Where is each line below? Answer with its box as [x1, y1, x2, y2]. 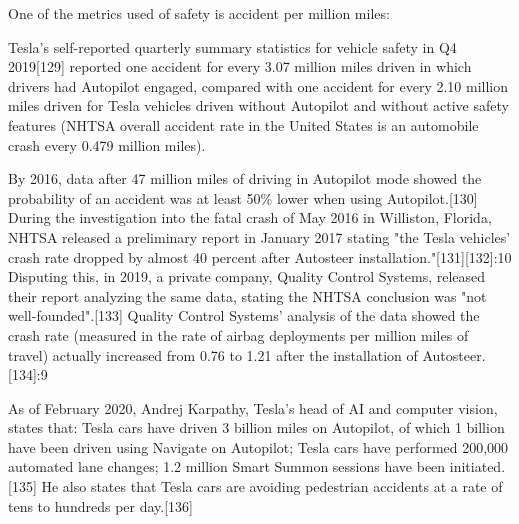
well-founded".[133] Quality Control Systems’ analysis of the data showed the [8, 305, 480, 326]
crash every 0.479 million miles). [8, 134, 206, 155]
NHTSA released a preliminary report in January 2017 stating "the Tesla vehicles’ [8, 226, 511, 247]
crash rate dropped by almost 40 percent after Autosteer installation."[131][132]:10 [8, 246, 512, 267]
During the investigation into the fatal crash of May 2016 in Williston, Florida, [8, 207, 492, 228]
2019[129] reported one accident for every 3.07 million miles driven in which [8, 56, 472, 77]
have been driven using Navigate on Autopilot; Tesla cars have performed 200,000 [8, 436, 509, 457]
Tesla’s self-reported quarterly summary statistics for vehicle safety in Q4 [8, 36, 457, 57]
